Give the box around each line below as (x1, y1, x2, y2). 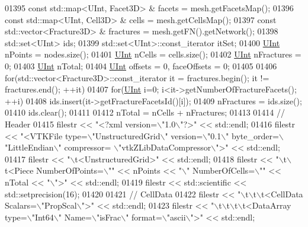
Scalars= (5, 199, 37, 212)
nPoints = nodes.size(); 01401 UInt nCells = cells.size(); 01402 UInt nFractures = (5, 48, 301, 60)
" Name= (58, 210, 92, 223)
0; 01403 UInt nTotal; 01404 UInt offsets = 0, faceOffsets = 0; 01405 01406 (5, 59, 277, 72)
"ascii (166, 210, 186, 223)
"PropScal (41, 199, 77, 212)
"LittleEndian (5, 141, 54, 154)
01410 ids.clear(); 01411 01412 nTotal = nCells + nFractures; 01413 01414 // (5, 106, 285, 119)
